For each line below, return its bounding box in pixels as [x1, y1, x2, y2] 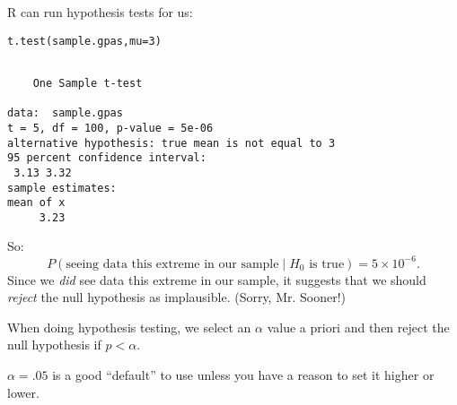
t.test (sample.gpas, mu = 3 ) [7, 34, 162, 47]
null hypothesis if [7, 335, 101, 354]
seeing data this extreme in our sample [66, 257, 279, 271]
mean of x [7, 196, 66, 210]
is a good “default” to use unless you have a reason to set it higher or [52, 365, 435, 383]
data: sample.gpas [7, 107, 123, 120]
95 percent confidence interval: [7, 151, 207, 165]
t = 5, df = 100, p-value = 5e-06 [7, 121, 214, 134]
